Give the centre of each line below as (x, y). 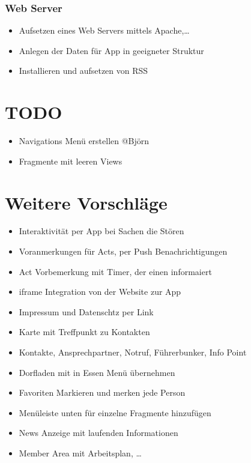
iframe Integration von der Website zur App (100, 292)
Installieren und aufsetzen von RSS (83, 71)
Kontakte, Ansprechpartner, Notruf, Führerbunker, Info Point (133, 352)
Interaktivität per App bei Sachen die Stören (101, 231)
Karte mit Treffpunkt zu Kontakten (84, 332)
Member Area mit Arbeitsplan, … (80, 452)
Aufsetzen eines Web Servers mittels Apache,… (104, 30)
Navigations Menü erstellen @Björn (84, 141)
